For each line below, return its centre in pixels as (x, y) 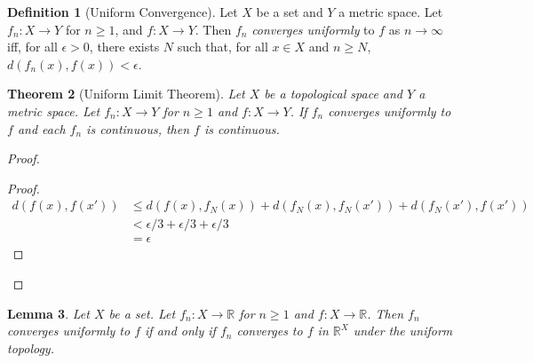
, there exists (124, 47)
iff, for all (32, 47)
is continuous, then (138, 128)
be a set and (290, 12)
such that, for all (223, 47)
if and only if (180, 331)
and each (41, 128)
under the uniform (403, 331)
